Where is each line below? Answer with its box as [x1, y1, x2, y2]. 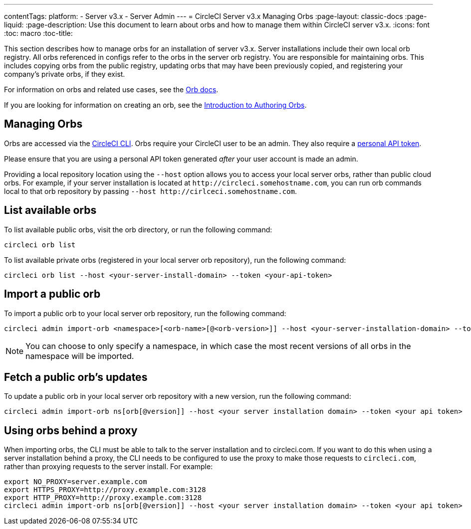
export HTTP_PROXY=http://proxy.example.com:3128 [4, 494, 202, 502]
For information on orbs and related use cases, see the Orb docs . [4, 85, 219, 94]
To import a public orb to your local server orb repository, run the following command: [4, 309, 286, 318]
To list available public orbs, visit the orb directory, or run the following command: [4, 225, 272, 234]
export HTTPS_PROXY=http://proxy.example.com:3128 [4, 486, 206, 494]
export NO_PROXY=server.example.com [4, 478, 147, 486]
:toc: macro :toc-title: [4, 29, 73, 37]
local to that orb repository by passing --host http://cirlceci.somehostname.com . [4, 186, 297, 195]
